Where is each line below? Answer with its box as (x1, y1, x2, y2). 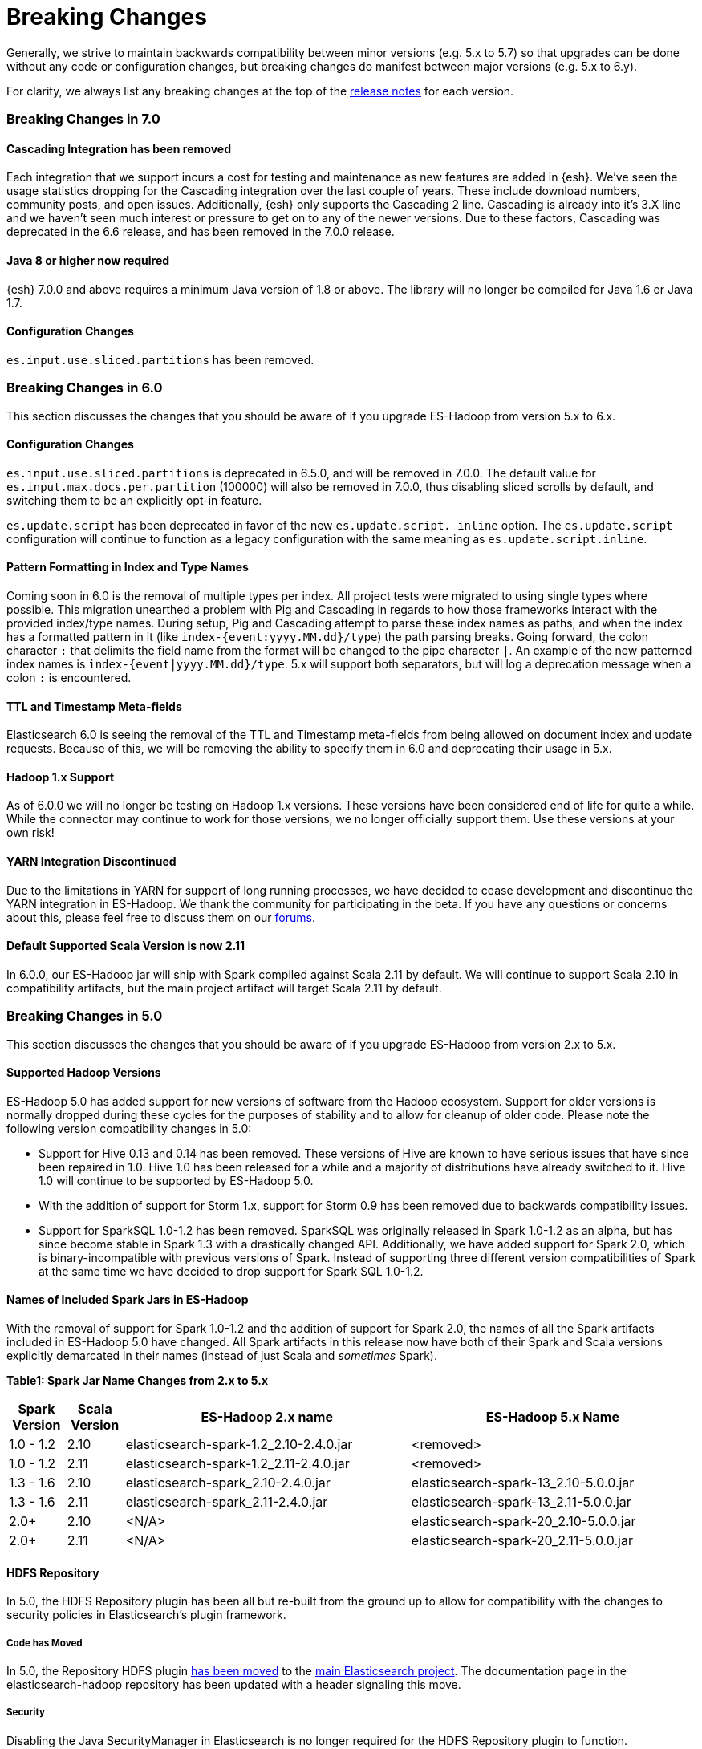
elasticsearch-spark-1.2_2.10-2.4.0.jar (125, 1436, 353, 1453)
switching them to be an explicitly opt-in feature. (6, 493, 262, 507)
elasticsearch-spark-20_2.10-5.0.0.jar (411, 1513, 636, 1530)
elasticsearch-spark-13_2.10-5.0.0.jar (411, 1475, 635, 1491)
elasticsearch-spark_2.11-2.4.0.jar (125, 1494, 328, 1511)
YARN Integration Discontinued (6, 854, 177, 869)
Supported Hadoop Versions (6, 1065, 161, 1080)
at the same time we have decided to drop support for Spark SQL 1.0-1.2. (39, 1264, 424, 1278)
